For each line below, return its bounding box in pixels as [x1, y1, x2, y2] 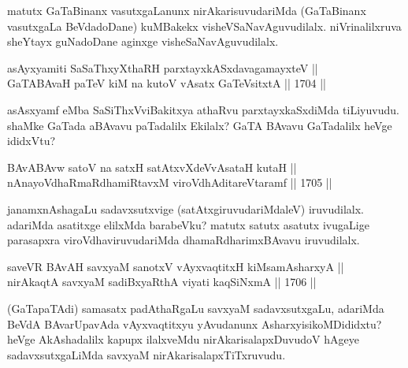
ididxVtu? [7, 132, 56, 149]
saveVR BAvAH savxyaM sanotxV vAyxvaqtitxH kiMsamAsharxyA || [7, 258, 344, 274]
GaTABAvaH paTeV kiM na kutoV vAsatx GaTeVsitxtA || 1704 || [7, 75, 327, 91]
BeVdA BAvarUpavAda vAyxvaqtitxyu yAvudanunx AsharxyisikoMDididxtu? [7, 315, 382, 332]
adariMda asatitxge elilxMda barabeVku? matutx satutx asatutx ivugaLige [7, 216, 369, 232]
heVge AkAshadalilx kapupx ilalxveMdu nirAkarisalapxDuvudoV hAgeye [7, 331, 359, 348]
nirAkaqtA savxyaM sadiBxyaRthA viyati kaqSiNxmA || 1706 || [7, 273, 317, 290]
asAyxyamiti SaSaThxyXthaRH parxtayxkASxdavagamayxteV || [7, 59, 318, 76]
